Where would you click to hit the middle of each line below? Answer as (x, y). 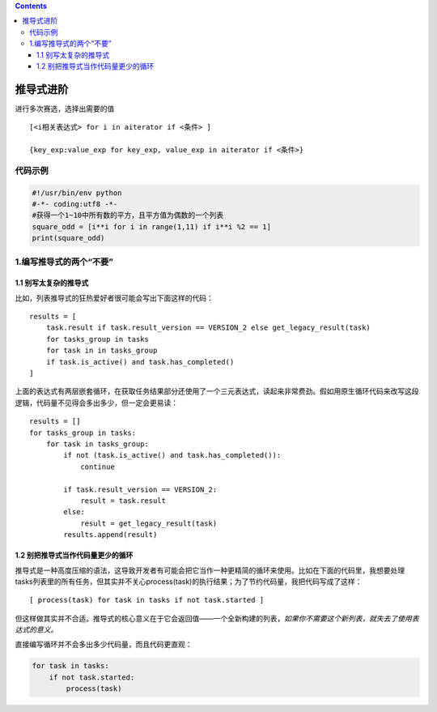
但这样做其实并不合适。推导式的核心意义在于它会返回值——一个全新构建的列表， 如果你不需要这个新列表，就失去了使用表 (217, 618)
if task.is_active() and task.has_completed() (140, 362)
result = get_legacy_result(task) (149, 523)
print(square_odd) (68, 238)
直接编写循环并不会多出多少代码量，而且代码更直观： (104, 645)
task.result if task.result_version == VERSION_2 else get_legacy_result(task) (208, 328)
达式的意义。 (36, 630)
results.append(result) (110, 535)
